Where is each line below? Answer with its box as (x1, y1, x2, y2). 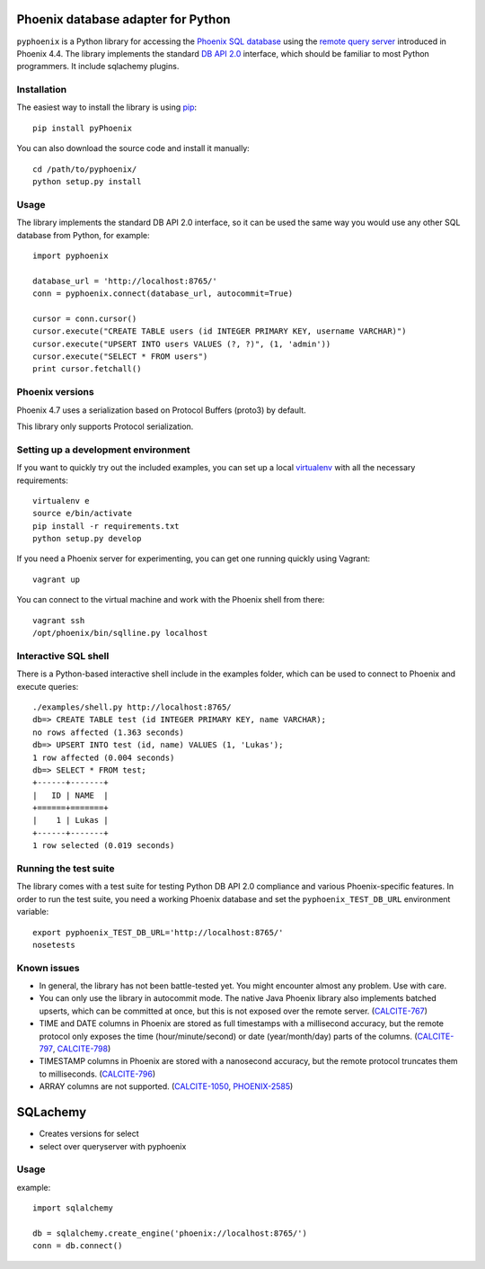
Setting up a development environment (16, 443, 190, 456)
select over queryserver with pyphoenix (39, 1140, 187, 1151)
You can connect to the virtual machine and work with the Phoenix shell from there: (16, 594, 325, 605)
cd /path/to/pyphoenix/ (32, 164, 137, 174)
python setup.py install (32, 176, 142, 186)
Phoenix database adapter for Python (16, 12, 231, 27)
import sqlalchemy (32, 1203, 114, 1213)
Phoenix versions (16, 386, 94, 398)
